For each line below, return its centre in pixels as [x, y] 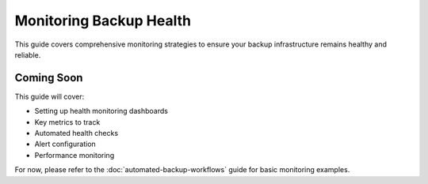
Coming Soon [49, 78]
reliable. [28, 54]
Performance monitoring [75, 155]
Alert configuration [65, 144]
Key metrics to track [67, 122]
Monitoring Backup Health [103, 21]
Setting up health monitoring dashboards [101, 111]
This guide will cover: [50, 96]
